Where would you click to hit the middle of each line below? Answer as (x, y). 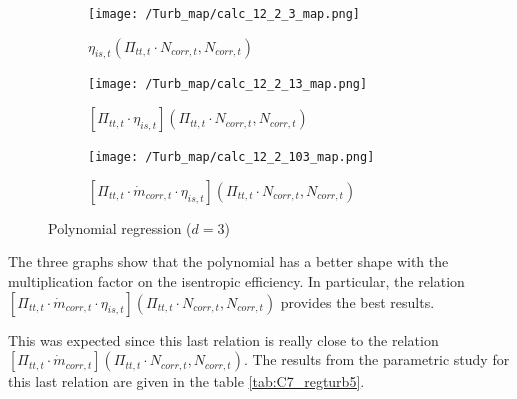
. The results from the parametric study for (376, 359)
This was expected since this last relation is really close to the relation (223, 339)
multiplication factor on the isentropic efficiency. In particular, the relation (236, 280)
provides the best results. (357, 301)
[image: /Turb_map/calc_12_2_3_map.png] (224, 14)
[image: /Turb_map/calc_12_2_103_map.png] (231, 157)
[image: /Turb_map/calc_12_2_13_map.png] (228, 84)
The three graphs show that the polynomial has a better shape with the (228, 261)
